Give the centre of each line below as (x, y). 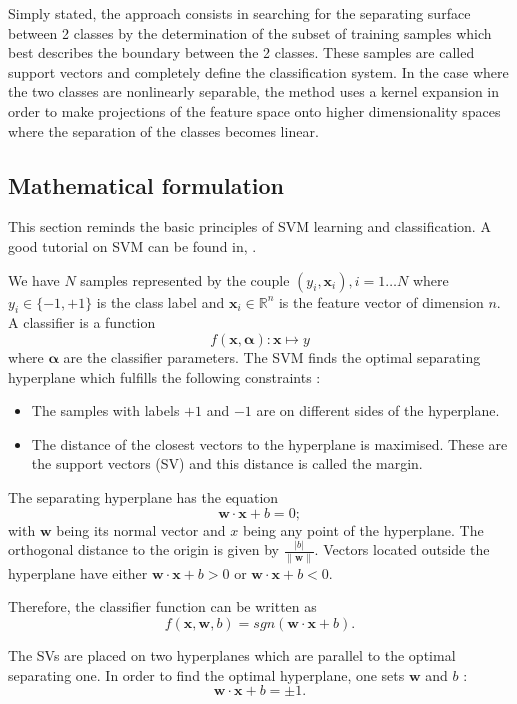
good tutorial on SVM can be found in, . (132, 245)
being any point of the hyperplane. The (363, 529)
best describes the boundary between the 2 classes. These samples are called (241, 52)
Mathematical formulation (146, 184)
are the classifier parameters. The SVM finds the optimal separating (272, 356)
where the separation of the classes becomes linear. (163, 130)
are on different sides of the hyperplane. (378, 410)
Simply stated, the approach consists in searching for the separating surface (239, 13)
